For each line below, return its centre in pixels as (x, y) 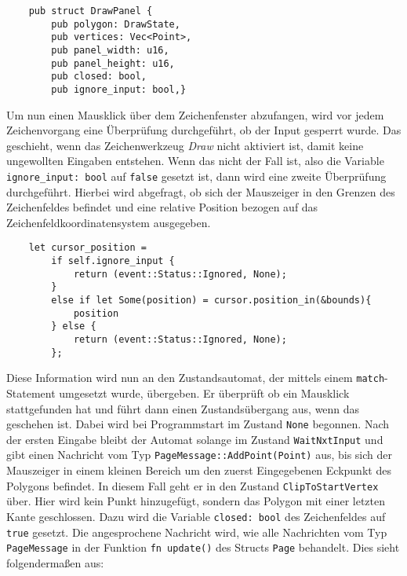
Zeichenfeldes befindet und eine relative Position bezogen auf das (162, 207)
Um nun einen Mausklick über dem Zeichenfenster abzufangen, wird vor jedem (195, 114)
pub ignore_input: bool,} (119, 89)
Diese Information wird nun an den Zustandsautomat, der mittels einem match (196, 378)
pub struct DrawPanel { (91, 11)
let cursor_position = (87, 248)
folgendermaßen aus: (55, 562)
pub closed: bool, (99, 77)
